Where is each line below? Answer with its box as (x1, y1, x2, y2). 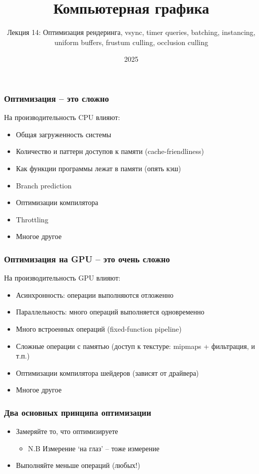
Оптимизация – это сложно (4, 92, 109, 104)
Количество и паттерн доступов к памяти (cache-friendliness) (16, 146, 204, 156)
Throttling (16, 214, 48, 224)
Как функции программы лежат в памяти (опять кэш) (16, 163, 181, 173)
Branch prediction (16, 180, 72, 190)
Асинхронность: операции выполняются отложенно (16, 289, 174, 300)
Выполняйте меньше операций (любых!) (16, 460, 140, 470)
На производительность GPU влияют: (4, 272, 121, 283)
